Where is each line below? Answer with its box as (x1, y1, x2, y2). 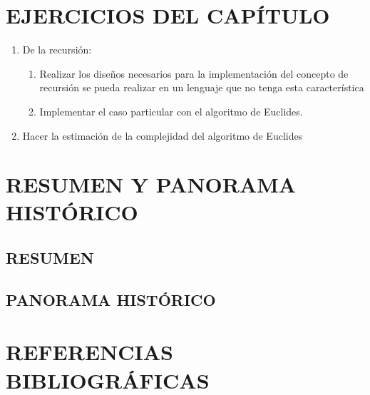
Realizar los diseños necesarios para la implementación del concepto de (39, 66, 349, 81)
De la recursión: (22, 42, 92, 57)
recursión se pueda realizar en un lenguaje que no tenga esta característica (39, 80, 364, 95)
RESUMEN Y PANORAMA (6, 170, 297, 199)
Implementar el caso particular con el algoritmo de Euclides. (39, 103, 303, 118)
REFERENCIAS (6, 337, 174, 366)
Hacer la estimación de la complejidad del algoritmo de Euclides (22, 128, 303, 143)
